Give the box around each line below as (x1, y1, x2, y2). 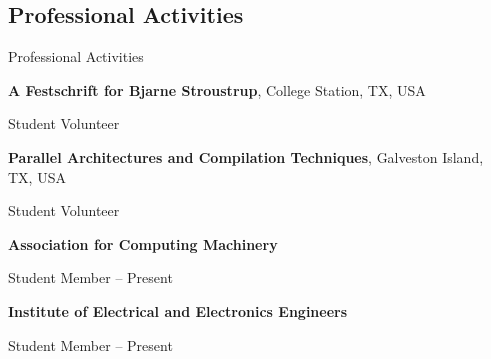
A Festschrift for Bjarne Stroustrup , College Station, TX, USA (8, 79, 426, 100)
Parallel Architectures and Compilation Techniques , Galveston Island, (8, 146, 484, 167)
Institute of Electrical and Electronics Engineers (8, 300, 348, 321)
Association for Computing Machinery (8, 233, 278, 254)
